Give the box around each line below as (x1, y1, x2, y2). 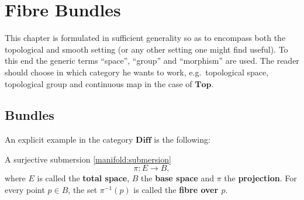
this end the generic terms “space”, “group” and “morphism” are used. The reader (5, 54, 299, 67)
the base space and (141, 172, 214, 184)
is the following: (154, 133, 210, 146)
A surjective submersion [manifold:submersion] (5, 153, 171, 165)
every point (5, 184, 45, 196)
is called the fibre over (133, 184, 219, 196)
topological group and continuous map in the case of (5, 77, 192, 89)
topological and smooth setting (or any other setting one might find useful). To (5, 43, 288, 55)
